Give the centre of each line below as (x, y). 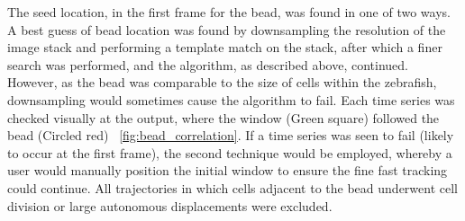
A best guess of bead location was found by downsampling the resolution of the (227, 29)
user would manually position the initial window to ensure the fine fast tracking (228, 170)
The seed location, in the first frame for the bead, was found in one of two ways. (229, 12)
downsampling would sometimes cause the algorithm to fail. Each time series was (231, 99)
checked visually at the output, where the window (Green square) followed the (223, 117)
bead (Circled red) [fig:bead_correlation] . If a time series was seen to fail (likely (231, 135)
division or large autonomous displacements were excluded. (170, 205)
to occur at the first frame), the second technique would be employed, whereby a (230, 152)
